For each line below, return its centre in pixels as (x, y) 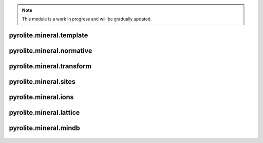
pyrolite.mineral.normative (51, 51)
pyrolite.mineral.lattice (45, 113)
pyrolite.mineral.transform (50, 66)
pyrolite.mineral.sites (42, 82)
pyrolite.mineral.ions (41, 97)
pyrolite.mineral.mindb (45, 128)
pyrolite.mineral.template (48, 36)
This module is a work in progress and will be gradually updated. (87, 19)
